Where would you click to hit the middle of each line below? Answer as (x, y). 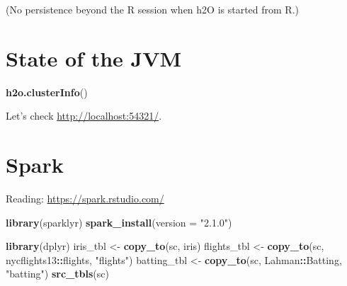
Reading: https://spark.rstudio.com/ (85, 199)
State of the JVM (94, 58)
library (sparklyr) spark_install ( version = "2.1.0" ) (119, 222)
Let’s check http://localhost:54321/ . (84, 116)
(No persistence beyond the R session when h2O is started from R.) (153, 9)
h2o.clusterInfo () (47, 92)
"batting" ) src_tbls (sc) (57, 274)
